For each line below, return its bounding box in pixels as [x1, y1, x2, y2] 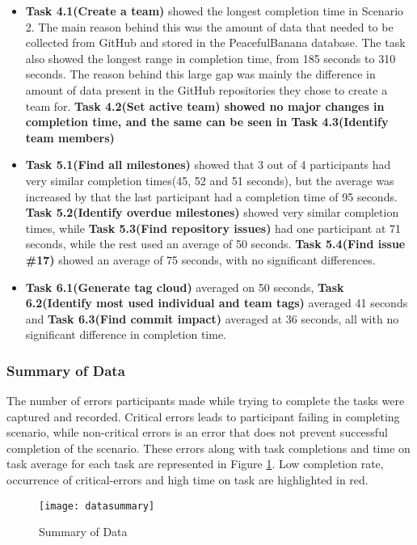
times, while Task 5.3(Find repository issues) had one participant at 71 [25, 219, 402, 236]
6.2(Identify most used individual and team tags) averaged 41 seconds [25, 294, 408, 311]
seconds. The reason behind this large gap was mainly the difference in [25, 65, 376, 82]
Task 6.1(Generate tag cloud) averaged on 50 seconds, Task [25, 278, 344, 295]
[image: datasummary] [39, 500, 155, 512]
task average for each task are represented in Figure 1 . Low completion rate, [6, 455, 384, 472]
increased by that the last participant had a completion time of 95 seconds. [25, 188, 398, 205]
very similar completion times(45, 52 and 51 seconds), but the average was [25, 171, 394, 188]
